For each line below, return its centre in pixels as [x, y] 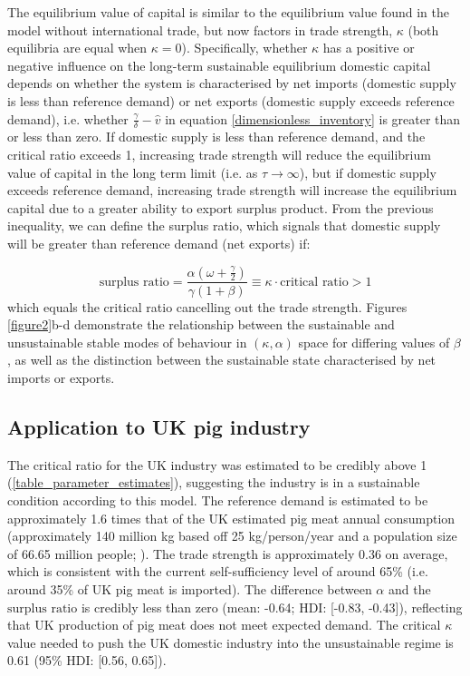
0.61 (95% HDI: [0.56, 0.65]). [87, 660]
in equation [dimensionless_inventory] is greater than [313, 118]
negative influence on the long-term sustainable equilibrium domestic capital [219, 65]
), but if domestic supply [368, 172]
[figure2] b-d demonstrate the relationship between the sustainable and [201, 324]
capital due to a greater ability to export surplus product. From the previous [221, 207]
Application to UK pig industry [159, 426]
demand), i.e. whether [68, 118]
